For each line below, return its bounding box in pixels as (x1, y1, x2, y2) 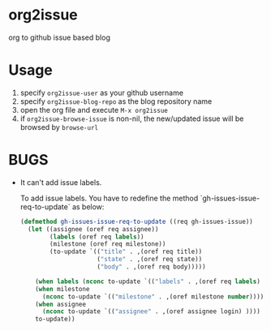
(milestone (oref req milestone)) (49, 240, 166, 248)
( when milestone (35, 285, 90, 293)
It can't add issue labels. (19, 177, 102, 187)
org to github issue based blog (8, 32, 111, 42)
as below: (71, 201, 105, 212)
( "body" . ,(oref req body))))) (97, 263, 206, 271)
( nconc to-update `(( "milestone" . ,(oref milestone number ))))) (41, 292, 268, 301)
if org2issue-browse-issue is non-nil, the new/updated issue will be (19, 114, 244, 123)
